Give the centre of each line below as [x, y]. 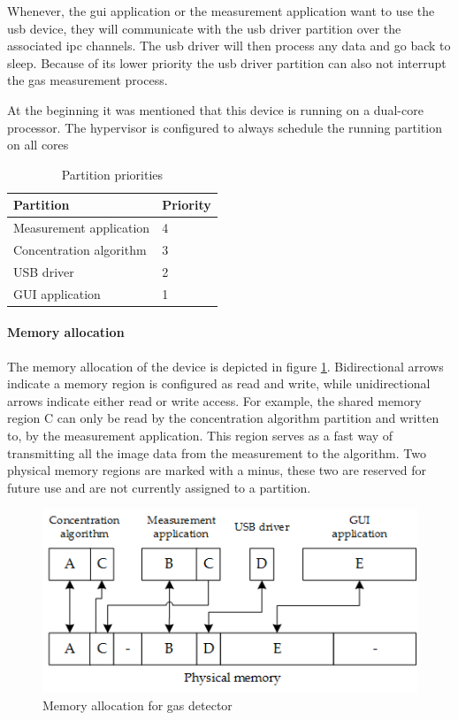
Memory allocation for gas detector [137, 705]
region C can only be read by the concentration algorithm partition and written [223, 418]
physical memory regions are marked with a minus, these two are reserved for [217, 470]
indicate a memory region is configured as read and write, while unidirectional [219, 383]
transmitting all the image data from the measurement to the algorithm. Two [217, 452]
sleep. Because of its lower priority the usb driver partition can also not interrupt [227, 62]
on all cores [38, 145]
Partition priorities [112, 174]
